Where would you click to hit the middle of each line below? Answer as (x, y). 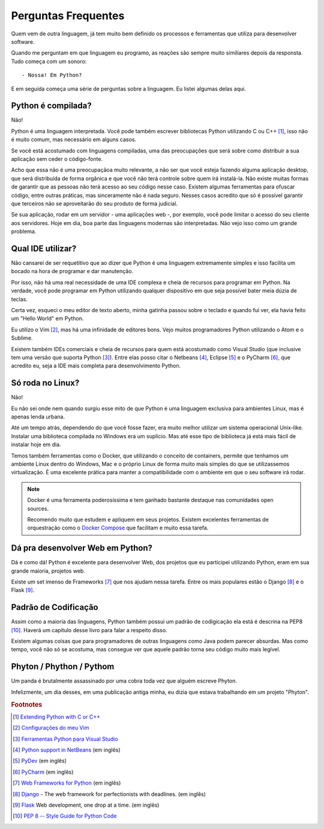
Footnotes (27, 704)
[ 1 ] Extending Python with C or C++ (56, 717)
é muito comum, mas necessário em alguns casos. (74, 140)
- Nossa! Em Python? (52, 75)
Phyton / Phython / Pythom (63, 667)
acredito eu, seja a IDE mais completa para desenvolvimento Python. (96, 366)
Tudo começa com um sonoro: (49, 61)
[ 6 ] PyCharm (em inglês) (43, 772)
